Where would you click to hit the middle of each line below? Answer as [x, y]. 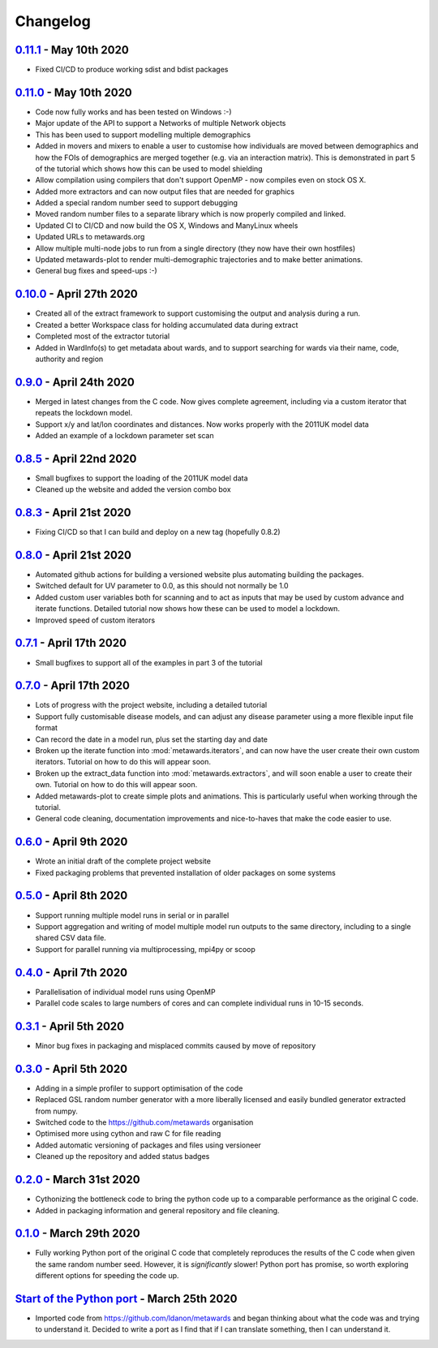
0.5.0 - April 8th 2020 [71, 896]
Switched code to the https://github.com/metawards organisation [144, 1122]
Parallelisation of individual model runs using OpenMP [125, 992]
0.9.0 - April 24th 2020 [75, 382]
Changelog [53, 21]
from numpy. [57, 1111]
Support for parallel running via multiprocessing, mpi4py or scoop [145, 949]
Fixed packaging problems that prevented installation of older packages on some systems [186, 872]
